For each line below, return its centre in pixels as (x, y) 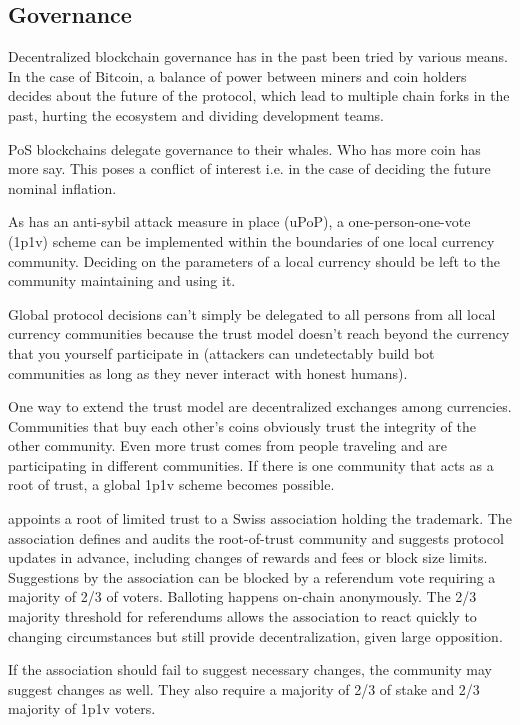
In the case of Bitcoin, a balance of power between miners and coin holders (237, 75)
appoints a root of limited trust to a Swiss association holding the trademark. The (260, 518)
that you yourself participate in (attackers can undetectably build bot (221, 352)
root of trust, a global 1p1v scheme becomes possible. (171, 484)
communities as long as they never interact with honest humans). (208, 372)
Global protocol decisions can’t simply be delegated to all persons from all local (252, 313)
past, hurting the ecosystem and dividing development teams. (196, 114)
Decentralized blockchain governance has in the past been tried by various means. (258, 56)
